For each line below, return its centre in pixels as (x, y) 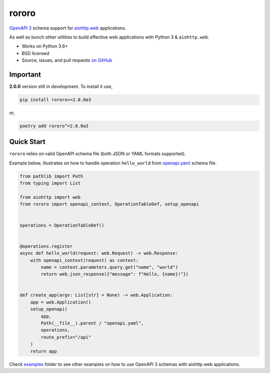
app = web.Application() (61, 302)
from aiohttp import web (50, 197)
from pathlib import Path (51, 176)
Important (25, 74)
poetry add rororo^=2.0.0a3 (54, 126)
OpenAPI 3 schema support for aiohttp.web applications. (68, 28)
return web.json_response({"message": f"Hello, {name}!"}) (115, 274)
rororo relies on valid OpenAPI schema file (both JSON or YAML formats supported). (97, 154)
